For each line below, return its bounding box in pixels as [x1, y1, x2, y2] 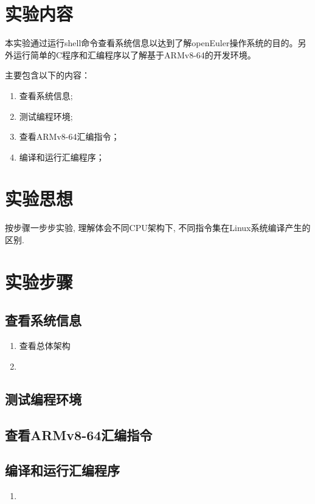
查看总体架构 [19, 339, 71, 352]
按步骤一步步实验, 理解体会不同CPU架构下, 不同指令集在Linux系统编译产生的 [5, 221, 311, 234]
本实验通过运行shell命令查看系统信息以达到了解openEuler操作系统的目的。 [5, 36, 298, 49]
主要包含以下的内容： [5, 69, 90, 81]
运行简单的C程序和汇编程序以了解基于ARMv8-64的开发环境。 [13, 48, 256, 61]
